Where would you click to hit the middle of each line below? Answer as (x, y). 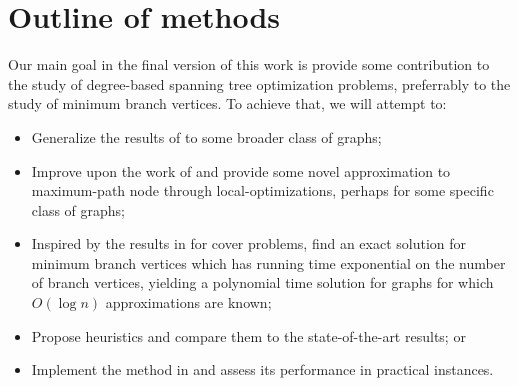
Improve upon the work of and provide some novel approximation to (241, 170)
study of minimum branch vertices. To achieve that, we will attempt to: (227, 103)
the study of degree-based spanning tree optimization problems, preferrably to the (259, 83)
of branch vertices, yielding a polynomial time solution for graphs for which (262, 282)
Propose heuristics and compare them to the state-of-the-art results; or (248, 335)
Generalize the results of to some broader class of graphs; (206, 136)
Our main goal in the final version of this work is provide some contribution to (249, 64)
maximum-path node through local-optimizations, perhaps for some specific (262, 190)
